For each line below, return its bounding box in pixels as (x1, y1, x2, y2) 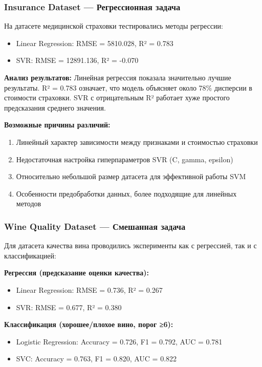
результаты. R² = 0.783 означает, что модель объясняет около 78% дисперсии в (4, 82, 252, 93)
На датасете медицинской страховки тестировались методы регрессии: (4, 20, 223, 31)
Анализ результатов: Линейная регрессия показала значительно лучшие (4, 72, 231, 82)
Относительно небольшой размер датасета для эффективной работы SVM (16, 171, 246, 182)
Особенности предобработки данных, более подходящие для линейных (16, 188, 237, 199)
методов (16, 198, 41, 209)
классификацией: (4, 250, 56, 261)
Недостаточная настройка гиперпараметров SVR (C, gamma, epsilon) (16, 154, 233, 164)
